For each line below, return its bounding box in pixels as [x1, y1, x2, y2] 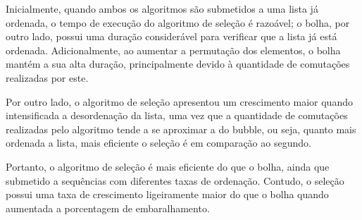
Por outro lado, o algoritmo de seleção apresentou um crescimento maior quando [6, 94, 353, 109]
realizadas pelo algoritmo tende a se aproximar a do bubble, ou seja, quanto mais [6, 121, 356, 136]
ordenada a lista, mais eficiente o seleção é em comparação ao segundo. [6, 135, 311, 150]
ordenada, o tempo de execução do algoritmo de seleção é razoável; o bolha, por [6, 15, 350, 30]
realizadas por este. [6, 70, 89, 85]
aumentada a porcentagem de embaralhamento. [6, 200, 210, 215]
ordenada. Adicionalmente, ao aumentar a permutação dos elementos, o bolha [6, 42, 341, 57]
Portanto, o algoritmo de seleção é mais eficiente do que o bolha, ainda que [6, 159, 330, 173]
